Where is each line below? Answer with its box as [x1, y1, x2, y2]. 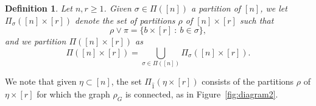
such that [239, 13, 274, 26]
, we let [260, 2, 287, 14]
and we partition [5, 35, 66, 48]
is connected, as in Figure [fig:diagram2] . [125, 87, 278, 100]
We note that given [5, 75, 77, 88]
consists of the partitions [202, 75, 294, 88]
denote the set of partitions [75, 13, 175, 26]
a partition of [191, 2, 241, 14]
